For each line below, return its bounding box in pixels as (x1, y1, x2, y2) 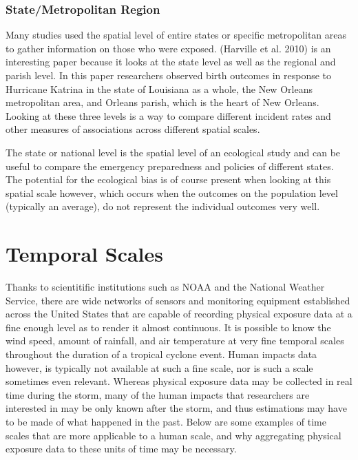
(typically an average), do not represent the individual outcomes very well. (6, 199, 320, 213)
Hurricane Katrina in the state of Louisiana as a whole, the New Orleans (6, 81, 313, 96)
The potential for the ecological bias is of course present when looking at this (6, 172, 331, 187)
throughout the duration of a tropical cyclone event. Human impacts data (6, 347, 317, 362)
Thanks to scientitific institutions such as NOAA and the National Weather (6, 280, 325, 294)
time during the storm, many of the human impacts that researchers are (6, 387, 310, 401)
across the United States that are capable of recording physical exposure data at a (6, 306, 352, 321)
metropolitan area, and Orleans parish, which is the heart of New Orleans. (6, 95, 319, 109)
